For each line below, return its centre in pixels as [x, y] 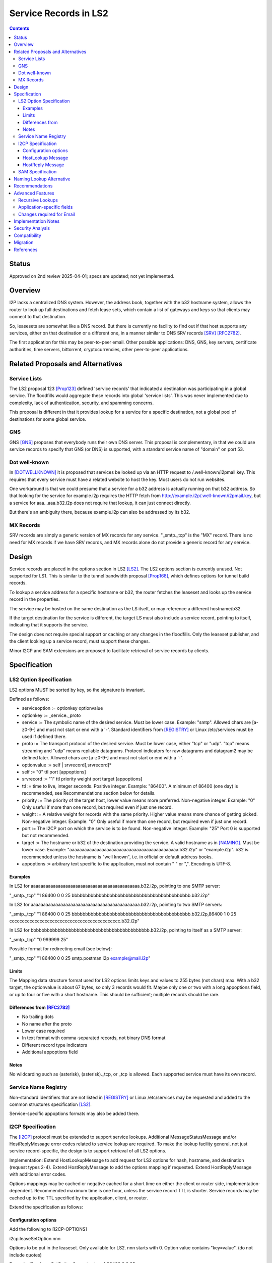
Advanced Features [34, 193]
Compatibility [27, 235]
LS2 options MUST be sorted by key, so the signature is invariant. [77, 690]
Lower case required [43, 1031]
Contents [19, 28]
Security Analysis [32, 228]
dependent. [21, 1191]
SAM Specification [38, 172]
